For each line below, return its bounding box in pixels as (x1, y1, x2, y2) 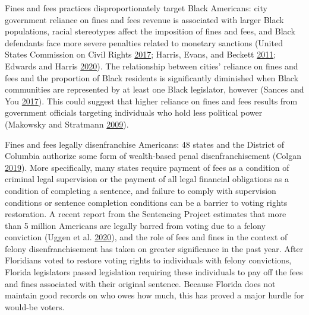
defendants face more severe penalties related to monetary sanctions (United (5, 36, 283, 49)
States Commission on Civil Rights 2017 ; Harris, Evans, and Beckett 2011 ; (5, 48, 276, 61)
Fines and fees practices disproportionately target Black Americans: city (5, 2, 267, 14)
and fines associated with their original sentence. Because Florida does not (5, 277, 276, 289)
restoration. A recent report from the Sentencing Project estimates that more (5, 208, 286, 220)
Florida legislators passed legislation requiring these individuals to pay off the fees (5, 266, 303, 278)
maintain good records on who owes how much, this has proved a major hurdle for (5, 289, 304, 301)
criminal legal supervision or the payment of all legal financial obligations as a (5, 173, 289, 185)
